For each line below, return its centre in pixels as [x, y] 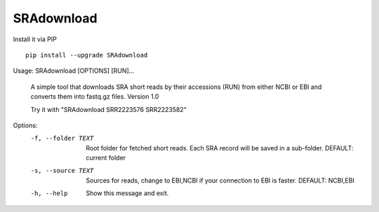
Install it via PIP [35, 39]
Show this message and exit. [127, 193]
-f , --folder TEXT [62, 139]
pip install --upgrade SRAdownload [87, 55]
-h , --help [49, 193]
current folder [106, 158]
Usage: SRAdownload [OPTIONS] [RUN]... [74, 71]
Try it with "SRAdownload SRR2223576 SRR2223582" [109, 109]
